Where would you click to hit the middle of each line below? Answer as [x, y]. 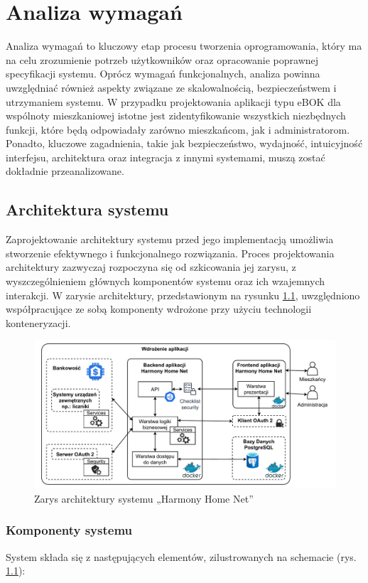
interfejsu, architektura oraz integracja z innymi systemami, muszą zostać [166, 157]
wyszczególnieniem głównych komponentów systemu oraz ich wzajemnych [166, 281]
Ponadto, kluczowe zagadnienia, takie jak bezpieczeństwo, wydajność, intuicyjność [184, 143]
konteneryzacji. [38, 322]
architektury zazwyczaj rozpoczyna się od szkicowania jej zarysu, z [151, 267]
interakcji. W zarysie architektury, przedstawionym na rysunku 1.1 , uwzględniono [183, 295]
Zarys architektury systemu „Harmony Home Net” [144, 498]
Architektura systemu [87, 209]
